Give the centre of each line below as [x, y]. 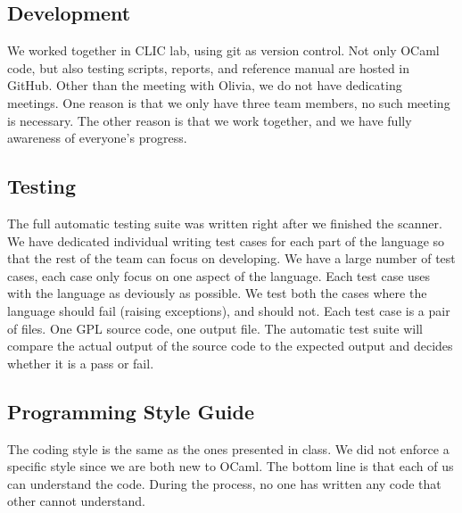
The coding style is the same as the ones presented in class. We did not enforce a [228, 448]
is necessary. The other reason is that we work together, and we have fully [210, 120]
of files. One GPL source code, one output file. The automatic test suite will [215, 328]
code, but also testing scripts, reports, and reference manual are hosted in [209, 67]
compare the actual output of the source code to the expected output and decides [230, 346]
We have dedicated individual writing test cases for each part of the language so [226, 240]
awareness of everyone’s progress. [97, 138]
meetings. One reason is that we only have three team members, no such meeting [229, 102]
